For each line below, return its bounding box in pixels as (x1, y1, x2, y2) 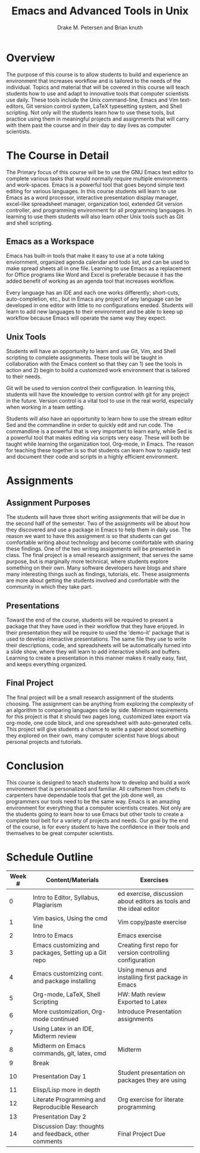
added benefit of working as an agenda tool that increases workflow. (6, 277, 175, 285)
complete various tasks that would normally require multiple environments (6, 175, 188, 182)
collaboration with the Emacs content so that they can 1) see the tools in (6, 360, 183, 367)
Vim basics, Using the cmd (32, 914, 108, 922)
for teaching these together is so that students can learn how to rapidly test (6, 447, 192, 454)
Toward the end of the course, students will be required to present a (6, 616, 173, 624)
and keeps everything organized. (6, 661, 87, 668)
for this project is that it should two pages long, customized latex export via (6, 713, 190, 720)
